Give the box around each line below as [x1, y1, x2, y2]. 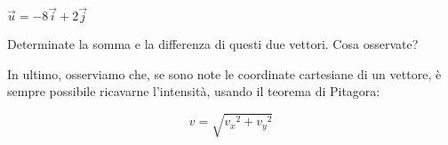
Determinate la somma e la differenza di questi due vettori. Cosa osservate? [7, 35, 419, 53]
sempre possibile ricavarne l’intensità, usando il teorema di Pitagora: [7, 82, 380, 101]
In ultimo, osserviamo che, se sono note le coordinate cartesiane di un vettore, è [7, 64, 442, 83]
